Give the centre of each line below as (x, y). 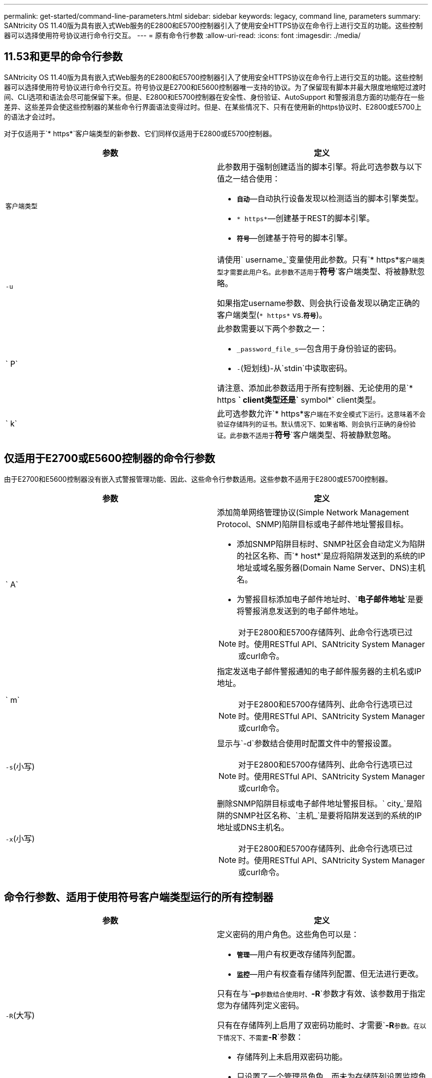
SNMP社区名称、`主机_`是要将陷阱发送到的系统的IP (327, 815)
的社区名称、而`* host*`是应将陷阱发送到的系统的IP (331, 556)
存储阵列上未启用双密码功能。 (292, 1057)
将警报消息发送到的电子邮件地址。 (300, 611)
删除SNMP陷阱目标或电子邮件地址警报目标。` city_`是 (316, 803)
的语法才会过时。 (32, 116)
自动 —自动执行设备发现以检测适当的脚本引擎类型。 (330, 198)
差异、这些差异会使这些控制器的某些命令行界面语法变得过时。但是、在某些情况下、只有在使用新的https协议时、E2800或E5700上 (213, 107)
